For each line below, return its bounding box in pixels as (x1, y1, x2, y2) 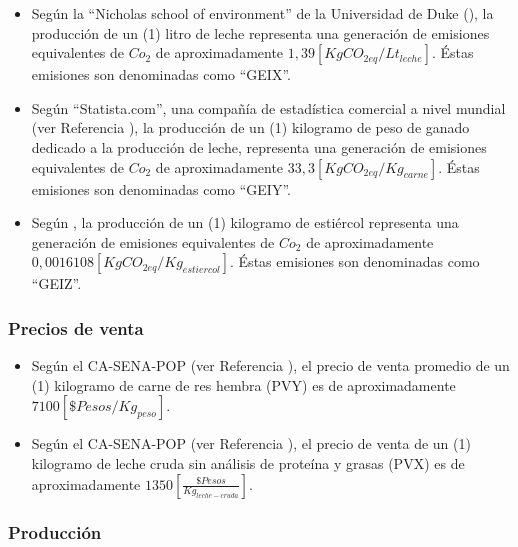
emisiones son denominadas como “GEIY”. (31, 178, 291, 199)
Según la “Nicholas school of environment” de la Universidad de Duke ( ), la (31, 3, 494, 23)
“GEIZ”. (31, 273, 82, 294)
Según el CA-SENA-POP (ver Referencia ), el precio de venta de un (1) (31, 433, 471, 454)
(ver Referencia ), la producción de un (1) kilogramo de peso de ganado (31, 117, 470, 138)
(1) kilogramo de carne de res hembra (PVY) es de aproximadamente (31, 374, 456, 395)
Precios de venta (8, 315, 144, 340)
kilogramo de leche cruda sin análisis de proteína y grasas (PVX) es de (31, 452, 465, 473)
